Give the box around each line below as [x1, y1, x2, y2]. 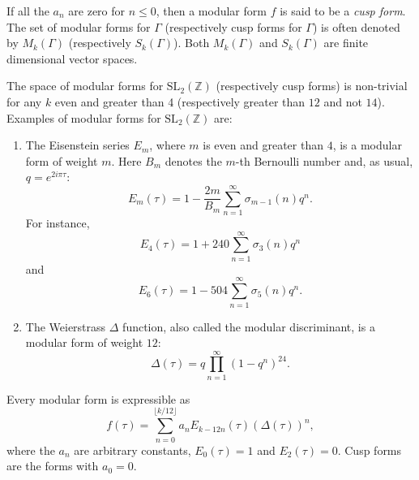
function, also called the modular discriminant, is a [122, 318, 375, 335]
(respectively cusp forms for [165, 18, 302, 35]
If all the [6, 2, 49, 19]
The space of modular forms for [6, 77, 164, 94]
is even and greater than [203, 136, 323, 154]
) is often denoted [312, 18, 400, 35]
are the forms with [6, 457, 99, 474]
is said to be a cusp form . [280, 2, 406, 19]
